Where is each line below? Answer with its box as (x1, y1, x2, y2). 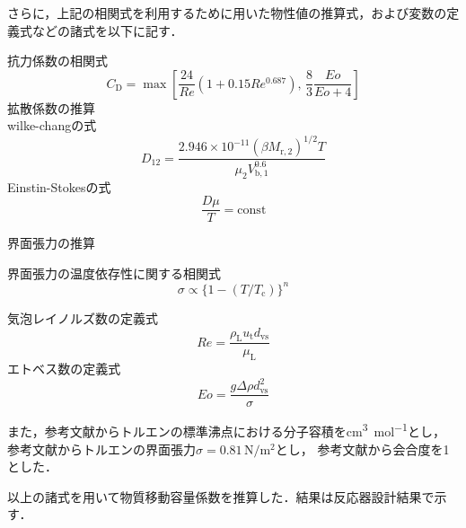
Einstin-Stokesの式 (7, 177, 111, 196)
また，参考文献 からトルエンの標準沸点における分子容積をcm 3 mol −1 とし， (7, 419, 445, 441)
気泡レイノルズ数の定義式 (7, 308, 158, 327)
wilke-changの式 (7, 116, 97, 135)
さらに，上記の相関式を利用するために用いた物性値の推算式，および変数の (7, 4, 447, 22)
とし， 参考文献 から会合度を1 (275, 439, 450, 458)
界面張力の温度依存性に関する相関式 (7, 263, 221, 282)
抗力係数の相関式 (7, 51, 108, 70)
